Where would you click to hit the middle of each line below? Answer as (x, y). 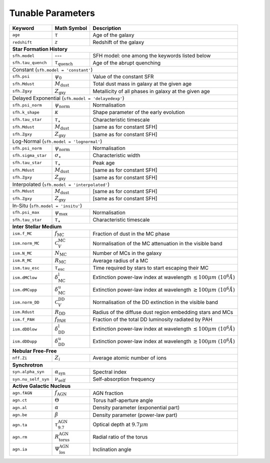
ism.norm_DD (26, 302)
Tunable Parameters (52, 13)
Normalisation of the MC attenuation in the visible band (157, 243)
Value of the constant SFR (123, 76)
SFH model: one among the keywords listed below (152, 56)
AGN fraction (108, 393)
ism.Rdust (23, 312)
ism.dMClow (25, 278)
